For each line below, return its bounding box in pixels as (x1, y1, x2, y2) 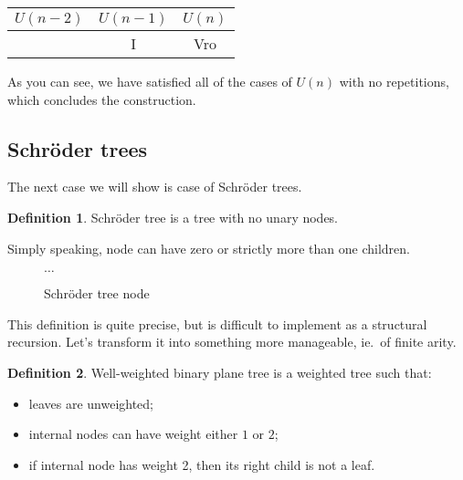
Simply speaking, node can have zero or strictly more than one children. (7, 238, 410, 257)
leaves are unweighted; (28, 393, 154, 412)
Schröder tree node (44, 284, 150, 303)
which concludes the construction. (7, 89, 196, 109)
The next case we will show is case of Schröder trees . (7, 177, 302, 196)
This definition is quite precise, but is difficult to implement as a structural (7, 314, 427, 333)
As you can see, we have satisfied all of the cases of (7, 72, 292, 90)
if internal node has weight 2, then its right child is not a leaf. (28, 454, 375, 474)
